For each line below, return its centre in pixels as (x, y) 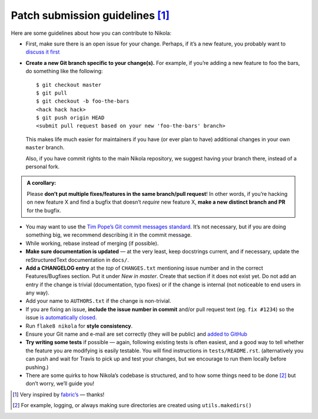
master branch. (45, 148)
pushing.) (37, 367)
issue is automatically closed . (61, 317)
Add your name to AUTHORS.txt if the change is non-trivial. (98, 301)
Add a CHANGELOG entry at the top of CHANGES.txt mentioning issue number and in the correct (144, 268)
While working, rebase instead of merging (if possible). (92, 243)
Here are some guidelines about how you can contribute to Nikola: (91, 33)
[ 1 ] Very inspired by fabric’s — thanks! (59, 394)
